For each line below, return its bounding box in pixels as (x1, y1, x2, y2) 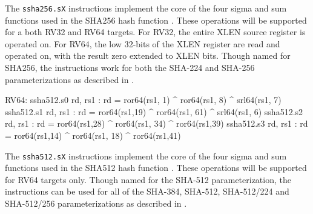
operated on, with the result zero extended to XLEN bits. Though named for (5, 49, 291, 62)
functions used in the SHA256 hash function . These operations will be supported (5, 13, 307, 26)
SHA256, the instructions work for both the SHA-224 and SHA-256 (5, 61, 255, 74)
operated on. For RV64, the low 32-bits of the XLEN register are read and (5, 37, 280, 50)
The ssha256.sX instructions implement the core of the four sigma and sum (5, 2, 287, 14)
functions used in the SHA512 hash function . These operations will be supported (5, 161, 307, 174)
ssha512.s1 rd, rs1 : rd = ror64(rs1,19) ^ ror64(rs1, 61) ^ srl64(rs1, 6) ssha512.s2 (5, 105, 303, 118)
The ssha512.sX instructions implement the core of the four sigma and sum (5, 149, 287, 162)
